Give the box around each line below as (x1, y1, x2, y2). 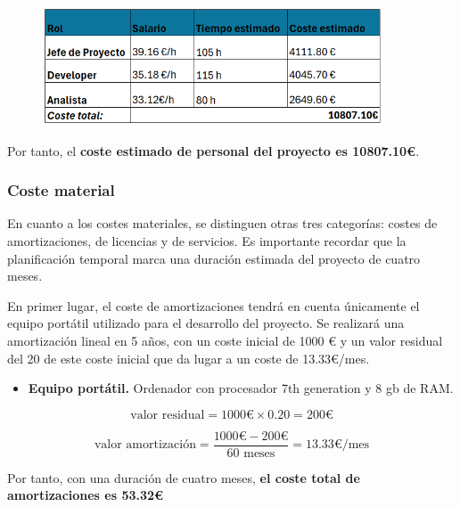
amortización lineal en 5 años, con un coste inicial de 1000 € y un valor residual (7, 331, 443, 349)
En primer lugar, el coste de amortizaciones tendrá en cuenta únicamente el (7, 296, 420, 315)
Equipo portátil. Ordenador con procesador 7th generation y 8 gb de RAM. (28, 379, 454, 397)
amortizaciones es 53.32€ (7, 486, 164, 504)
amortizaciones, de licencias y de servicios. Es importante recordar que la (7, 231, 407, 249)
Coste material (7, 179, 115, 201)
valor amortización (94, 438, 196, 452)
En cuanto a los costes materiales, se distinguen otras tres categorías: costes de (7, 214, 438, 233)
